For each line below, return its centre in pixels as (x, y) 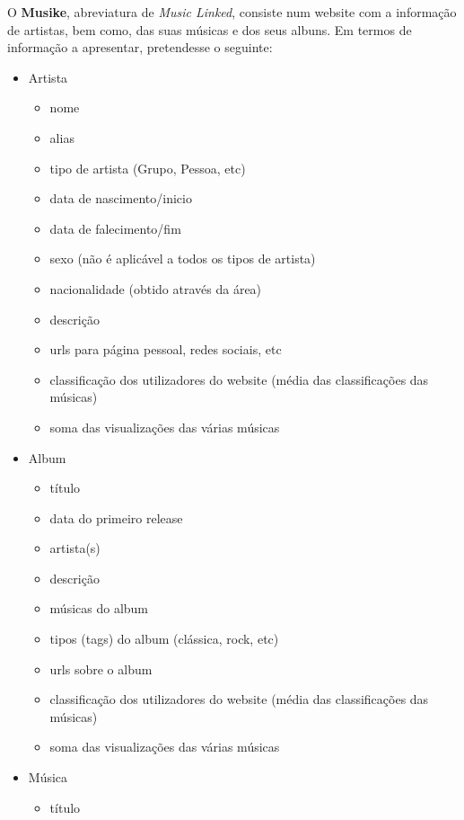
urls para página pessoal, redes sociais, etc (166, 349)
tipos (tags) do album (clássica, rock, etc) (164, 639)
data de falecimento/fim (115, 228)
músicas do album (99, 608)
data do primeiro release (116, 517)
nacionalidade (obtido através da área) (156, 288)
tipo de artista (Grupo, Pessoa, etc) (148, 168)
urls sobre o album (101, 668)
